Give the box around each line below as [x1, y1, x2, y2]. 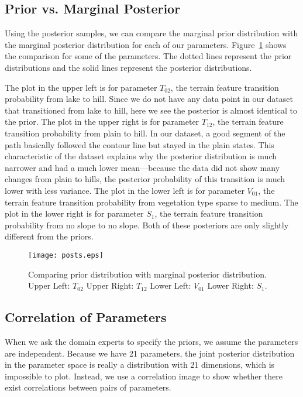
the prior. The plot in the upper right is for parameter [5, 115, 199, 128]
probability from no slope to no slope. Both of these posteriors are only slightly [5, 218, 289, 231]
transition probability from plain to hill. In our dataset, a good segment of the [5, 126, 285, 139]
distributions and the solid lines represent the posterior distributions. [5, 61, 252, 73]
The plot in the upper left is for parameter [5, 81, 157, 93]
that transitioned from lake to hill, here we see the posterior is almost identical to [5, 104, 297, 116]
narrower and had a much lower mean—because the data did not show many [5, 161, 280, 173]
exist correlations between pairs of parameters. [5, 381, 171, 393]
